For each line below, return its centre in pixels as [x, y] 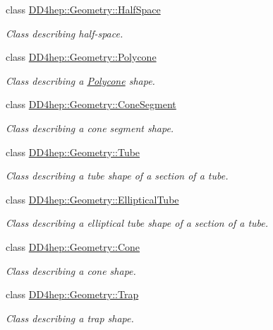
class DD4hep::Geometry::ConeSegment [91, 104]
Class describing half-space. [65, 33]
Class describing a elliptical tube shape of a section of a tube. [137, 223]
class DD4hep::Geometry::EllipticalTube [92, 199]
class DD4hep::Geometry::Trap [72, 294]
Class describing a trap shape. [70, 318]
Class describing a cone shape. [71, 270]
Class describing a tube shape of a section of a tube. [117, 176]
